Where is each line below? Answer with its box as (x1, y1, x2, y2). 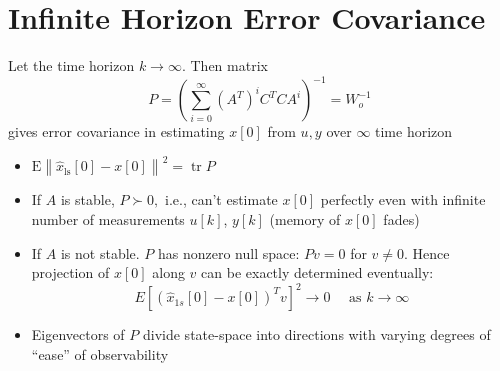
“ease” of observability (31, 343, 169, 364)
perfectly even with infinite (320, 189, 486, 210)
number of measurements (31, 208, 185, 229)
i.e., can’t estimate (164, 189, 278, 210)
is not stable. (60, 242, 140, 263)
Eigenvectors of (31, 324, 125, 345)
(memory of (269, 208, 341, 229)
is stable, (60, 189, 115, 210)
